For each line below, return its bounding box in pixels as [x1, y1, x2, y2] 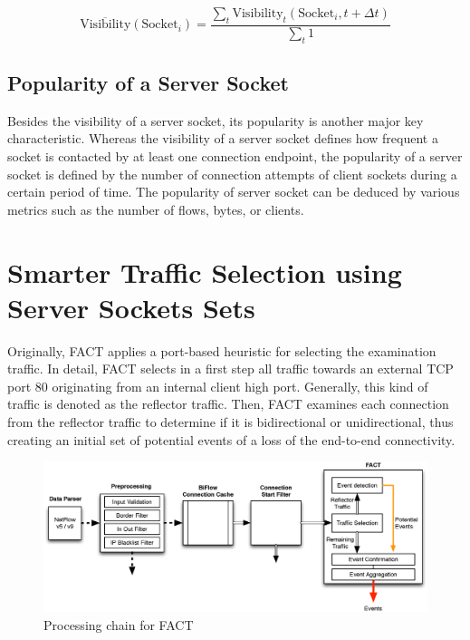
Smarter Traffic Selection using [7, 253, 402, 290]
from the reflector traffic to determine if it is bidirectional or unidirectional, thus [7, 412, 454, 432]
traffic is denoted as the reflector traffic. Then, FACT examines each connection [7, 394, 449, 413]
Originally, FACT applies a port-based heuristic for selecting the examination [7, 341, 436, 360]
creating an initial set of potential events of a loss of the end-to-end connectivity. [7, 430, 456, 449]
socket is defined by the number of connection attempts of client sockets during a [7, 164, 457, 183]
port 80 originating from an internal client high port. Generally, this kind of [7, 376, 428, 395]
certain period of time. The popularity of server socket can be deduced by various [7, 182, 460, 201]
